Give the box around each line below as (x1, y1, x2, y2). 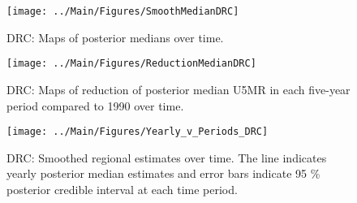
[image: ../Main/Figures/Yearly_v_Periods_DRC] (6, 126, 269, 138)
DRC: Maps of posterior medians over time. (6, 28, 224, 45)
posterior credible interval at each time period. (6, 180, 238, 197)
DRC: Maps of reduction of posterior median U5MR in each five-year (6, 80, 351, 97)
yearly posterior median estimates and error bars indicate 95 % (6, 165, 320, 182)
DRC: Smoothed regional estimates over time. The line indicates (6, 149, 327, 166)
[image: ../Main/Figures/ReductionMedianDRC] (6, 58, 256, 70)
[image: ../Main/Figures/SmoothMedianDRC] (6, 6, 239, 17)
